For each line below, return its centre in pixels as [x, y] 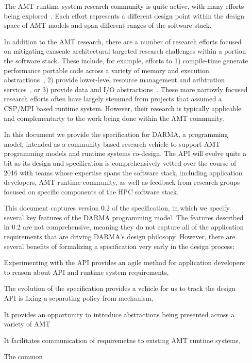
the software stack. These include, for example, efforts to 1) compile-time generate [126, 60]
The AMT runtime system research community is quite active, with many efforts [124, 6]
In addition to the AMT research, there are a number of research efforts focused [123, 41]
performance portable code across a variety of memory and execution [107, 70]
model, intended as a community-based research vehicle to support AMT [112, 143]
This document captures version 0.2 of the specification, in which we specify [117, 208]
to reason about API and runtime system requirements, [86, 272]
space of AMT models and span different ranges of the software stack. [108, 25]
